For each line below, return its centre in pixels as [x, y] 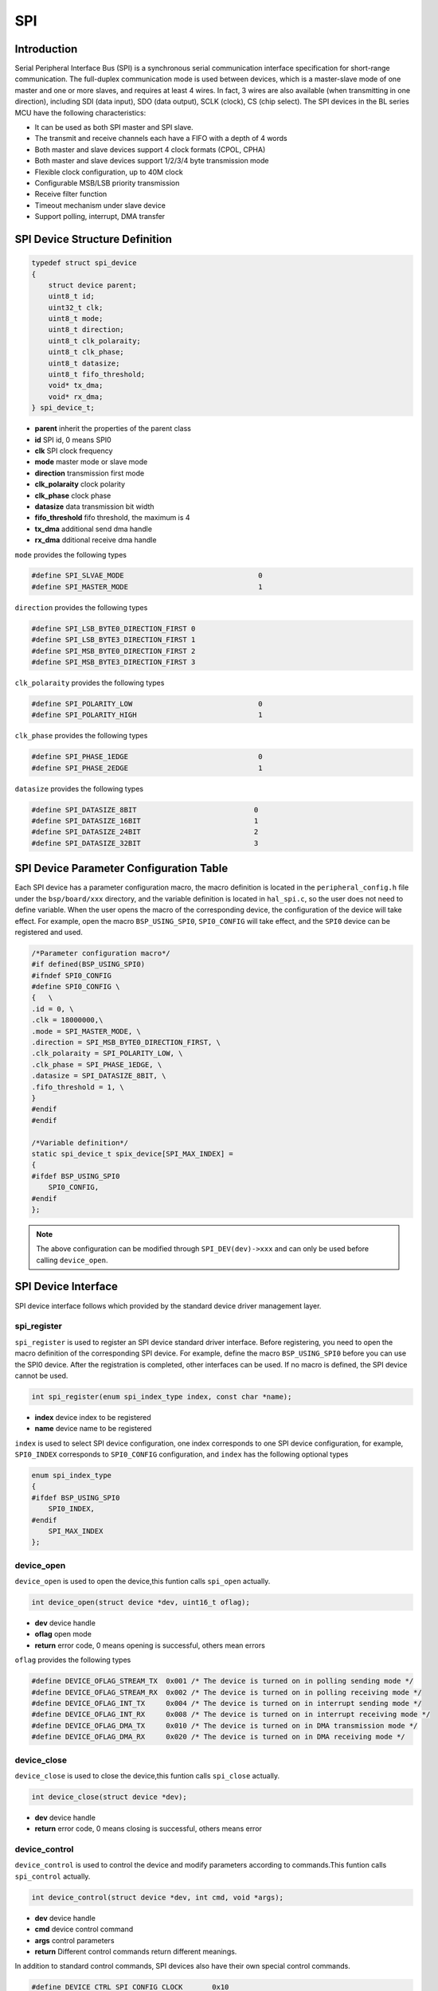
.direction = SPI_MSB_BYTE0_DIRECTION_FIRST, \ [126, 1042]
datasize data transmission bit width [94, 507]
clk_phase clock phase [73, 495]
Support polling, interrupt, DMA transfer [100, 217]
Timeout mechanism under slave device [100, 205]
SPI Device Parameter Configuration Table [121, 868]
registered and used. [49, 932]
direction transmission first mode [90, 473]
